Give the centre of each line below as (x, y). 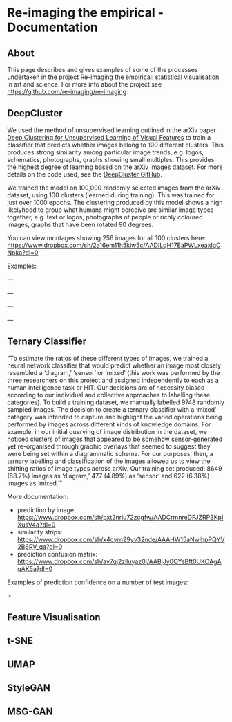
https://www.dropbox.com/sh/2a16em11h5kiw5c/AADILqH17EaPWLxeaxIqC (114, 245)
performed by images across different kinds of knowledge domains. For (109, 424)
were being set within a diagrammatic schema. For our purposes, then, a (110, 453)
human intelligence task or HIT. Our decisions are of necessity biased (106, 387)
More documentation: (38, 496)
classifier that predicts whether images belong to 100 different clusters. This (116, 145)
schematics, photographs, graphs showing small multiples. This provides (111, 159)
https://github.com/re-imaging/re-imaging (67, 92)
